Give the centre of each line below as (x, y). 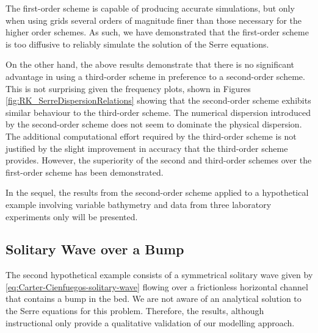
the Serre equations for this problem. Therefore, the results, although (135, 311)
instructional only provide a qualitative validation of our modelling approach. (150, 322)
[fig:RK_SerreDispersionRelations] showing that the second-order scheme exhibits (158, 100)
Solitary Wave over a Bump (95, 249)
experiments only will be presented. (72, 216)
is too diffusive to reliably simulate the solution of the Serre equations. (137, 44)
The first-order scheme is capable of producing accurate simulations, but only (150, 8)
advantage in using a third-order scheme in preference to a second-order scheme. (155, 76)
